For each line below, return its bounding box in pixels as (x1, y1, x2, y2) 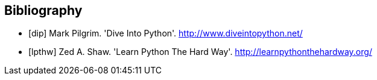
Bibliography (4, 3, 83, 18)
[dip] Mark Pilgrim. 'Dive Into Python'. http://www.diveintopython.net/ (28, 28, 303, 39)
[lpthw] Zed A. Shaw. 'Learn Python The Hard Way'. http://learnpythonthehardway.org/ (28, 47, 372, 57)
